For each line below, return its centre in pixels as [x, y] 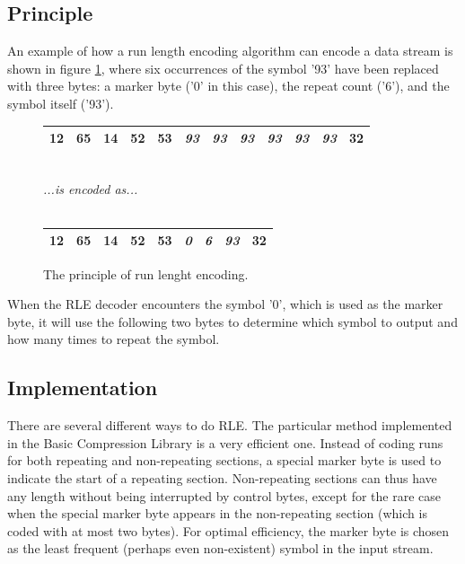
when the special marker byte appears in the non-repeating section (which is [217, 513]
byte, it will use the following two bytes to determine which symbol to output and [232, 321]
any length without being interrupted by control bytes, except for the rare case [224, 495]
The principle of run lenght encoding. [146, 273]
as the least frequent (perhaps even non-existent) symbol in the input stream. [220, 548]
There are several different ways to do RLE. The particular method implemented [230, 425]
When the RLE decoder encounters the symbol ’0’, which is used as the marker [225, 304]
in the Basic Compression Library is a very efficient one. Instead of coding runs [225, 442]
